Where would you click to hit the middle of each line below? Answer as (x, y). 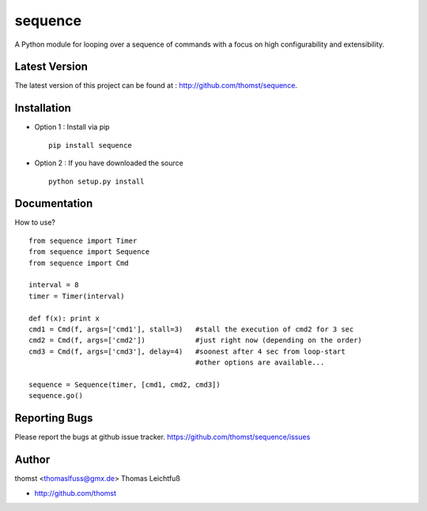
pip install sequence (90, 145)
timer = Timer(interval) (77, 296)
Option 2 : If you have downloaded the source (109, 163)
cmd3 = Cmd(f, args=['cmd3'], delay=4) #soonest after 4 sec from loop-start (187, 351)
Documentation (54, 204)
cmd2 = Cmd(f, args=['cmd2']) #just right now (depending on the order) (196, 341)
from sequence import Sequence (89, 252)
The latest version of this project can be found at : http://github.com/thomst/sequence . (156, 85)
